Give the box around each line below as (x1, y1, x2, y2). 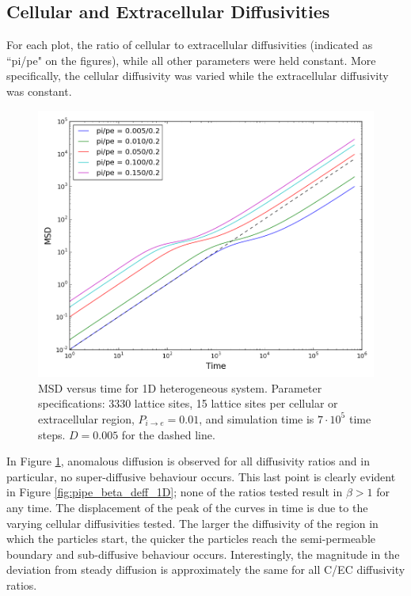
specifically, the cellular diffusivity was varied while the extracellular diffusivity (6, 67, 389, 84)
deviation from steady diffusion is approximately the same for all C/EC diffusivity (6, 561, 405, 578)
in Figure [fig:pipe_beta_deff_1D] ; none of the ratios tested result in (6, 484, 343, 500)
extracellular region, (38, 410, 135, 427)
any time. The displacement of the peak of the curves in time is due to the (6, 499, 368, 515)
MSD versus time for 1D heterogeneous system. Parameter (38, 379, 322, 396)
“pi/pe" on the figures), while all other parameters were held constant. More (6, 51, 376, 68)
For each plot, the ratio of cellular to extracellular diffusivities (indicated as (6, 36, 373, 53)
